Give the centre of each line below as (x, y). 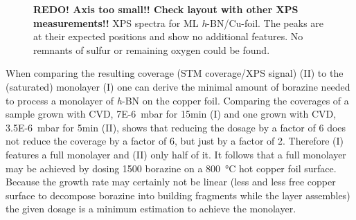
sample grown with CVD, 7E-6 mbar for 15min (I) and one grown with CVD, (171, 114)
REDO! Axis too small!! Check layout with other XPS (166, 9)
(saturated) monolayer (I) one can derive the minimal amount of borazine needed (178, 86)
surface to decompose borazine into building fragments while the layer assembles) (178, 195)
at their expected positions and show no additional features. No (168, 36)
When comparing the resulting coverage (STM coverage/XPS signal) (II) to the (175, 73)
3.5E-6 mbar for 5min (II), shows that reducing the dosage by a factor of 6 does (176, 127)
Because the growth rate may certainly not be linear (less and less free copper (171, 182)
